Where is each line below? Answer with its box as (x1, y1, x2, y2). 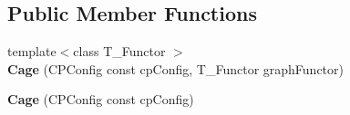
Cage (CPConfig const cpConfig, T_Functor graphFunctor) (7, 59, 344, 78)
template (7, 42, 57, 61)
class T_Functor (73, 42, 166, 61)
